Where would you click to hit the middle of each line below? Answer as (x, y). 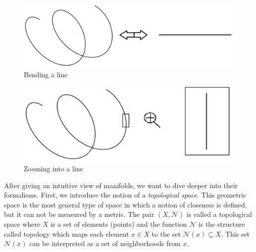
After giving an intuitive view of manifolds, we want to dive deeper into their (121, 185)
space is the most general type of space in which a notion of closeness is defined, (126, 204)
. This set (235, 233)
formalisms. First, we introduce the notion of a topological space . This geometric (125, 195)
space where (22, 224)
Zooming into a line (53, 169)
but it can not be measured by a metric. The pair (79, 214)
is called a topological (219, 214)
